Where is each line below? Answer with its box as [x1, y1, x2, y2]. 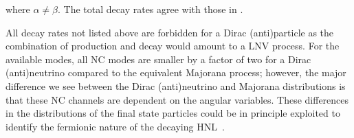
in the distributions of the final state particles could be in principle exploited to [5, 106, 340, 120]
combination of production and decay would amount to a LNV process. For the [5, 38, 340, 53]
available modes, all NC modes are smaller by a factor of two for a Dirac [5, 51, 311, 66]
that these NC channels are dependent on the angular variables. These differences [5, 92, 349, 106]
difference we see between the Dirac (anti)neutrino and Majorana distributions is [5, 78, 346, 93]
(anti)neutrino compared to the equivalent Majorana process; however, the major [5, 65, 346, 80]
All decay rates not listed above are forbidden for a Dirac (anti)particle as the [5, 25, 334, 39]
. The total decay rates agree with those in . [58, 2, 243, 16]
